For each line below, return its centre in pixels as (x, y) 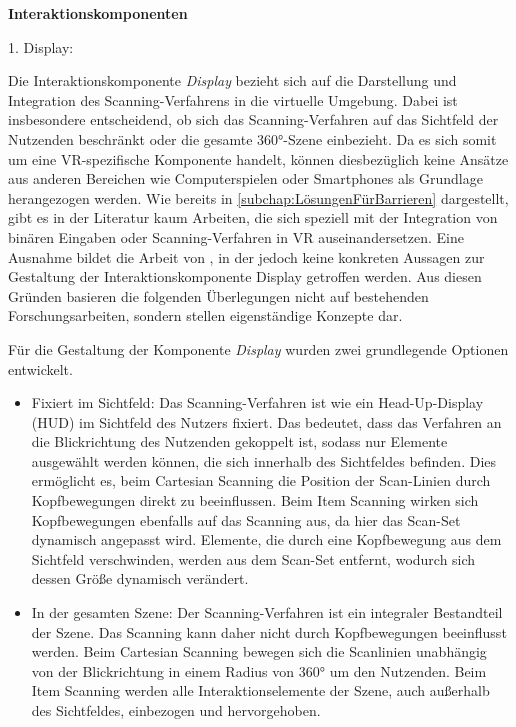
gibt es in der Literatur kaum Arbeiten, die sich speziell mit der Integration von (253, 217)
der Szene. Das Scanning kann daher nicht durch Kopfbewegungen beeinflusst (269, 631)
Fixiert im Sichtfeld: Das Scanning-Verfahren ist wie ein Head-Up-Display (257, 402)
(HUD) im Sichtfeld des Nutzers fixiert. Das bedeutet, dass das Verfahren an (266, 421)
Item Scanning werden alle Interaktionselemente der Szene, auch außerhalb (260, 690)
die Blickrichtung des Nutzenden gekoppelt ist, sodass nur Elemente (239, 441)
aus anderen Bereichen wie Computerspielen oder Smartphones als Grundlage (245, 178)
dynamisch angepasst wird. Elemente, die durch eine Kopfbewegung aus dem (266, 539)
